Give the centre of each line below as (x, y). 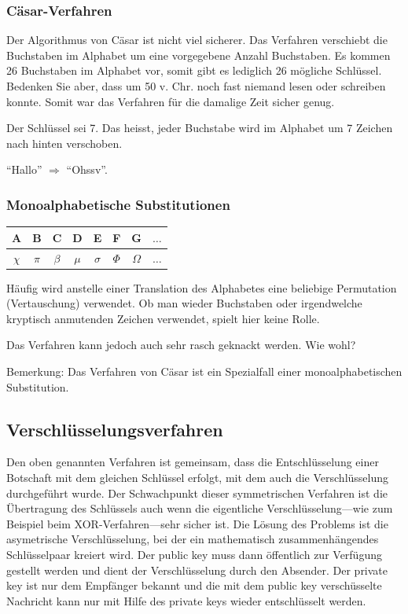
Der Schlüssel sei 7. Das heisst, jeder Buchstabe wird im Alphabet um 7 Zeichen (200, 128)
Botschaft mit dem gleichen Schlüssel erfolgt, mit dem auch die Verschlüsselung (198, 477)
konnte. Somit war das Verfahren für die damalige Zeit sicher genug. (171, 101)
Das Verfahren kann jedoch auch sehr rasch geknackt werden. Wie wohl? (181, 345)
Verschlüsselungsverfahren (115, 429)
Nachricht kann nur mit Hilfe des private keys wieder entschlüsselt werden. (186, 600)
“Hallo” (24, 169)
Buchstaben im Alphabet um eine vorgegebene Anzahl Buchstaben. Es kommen (198, 55)
